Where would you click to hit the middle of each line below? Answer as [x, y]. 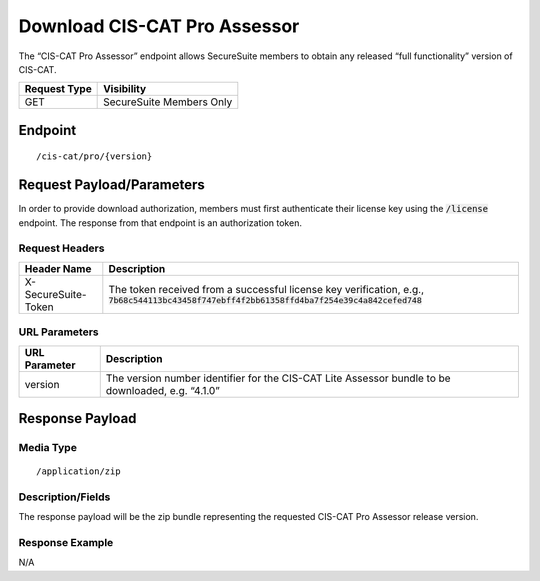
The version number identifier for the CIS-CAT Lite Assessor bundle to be [278, 378]
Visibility [125, 89]
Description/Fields [64, 497]
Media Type [47, 447]
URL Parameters [58, 332]
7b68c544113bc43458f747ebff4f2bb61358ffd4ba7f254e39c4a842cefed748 [265, 300]
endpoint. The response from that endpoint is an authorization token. [160, 222]
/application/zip [78, 471]
